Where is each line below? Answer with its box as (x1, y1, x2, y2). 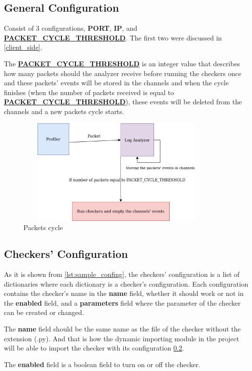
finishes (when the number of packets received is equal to (4, 87, 174, 97)
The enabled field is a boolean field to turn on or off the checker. (4, 359, 200, 369)
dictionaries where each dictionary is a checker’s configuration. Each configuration (4, 278, 249, 289)
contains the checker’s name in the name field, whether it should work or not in (4, 288, 244, 298)
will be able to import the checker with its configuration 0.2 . (4, 343, 184, 353)
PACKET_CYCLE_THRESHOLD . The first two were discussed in (4, 32, 222, 42)
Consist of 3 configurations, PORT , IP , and (4, 23, 137, 33)
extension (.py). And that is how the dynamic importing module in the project (4, 333, 239, 343)
